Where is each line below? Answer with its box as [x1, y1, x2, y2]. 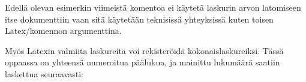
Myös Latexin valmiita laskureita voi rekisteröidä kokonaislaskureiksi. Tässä [5, 44, 284, 56]
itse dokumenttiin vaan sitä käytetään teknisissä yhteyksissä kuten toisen [5, 12, 274, 25]
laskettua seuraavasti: [5, 67, 83, 80]
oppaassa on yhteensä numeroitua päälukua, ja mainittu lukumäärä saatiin [5, 56, 280, 68]
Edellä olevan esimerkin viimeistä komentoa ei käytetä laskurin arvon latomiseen [5, 1, 301, 13]
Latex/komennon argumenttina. [5, 24, 122, 37]
